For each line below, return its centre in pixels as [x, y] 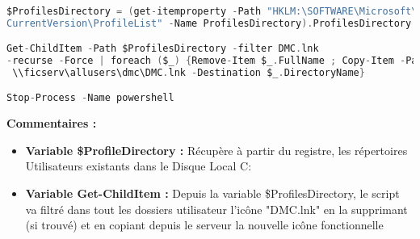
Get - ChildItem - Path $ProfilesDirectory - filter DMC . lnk [163, 49]
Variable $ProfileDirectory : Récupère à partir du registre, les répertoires [216, 150]
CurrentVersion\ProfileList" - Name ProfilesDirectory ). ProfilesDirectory [209, 23]
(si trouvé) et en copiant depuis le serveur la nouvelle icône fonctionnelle [204, 225]
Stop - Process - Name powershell [90, 98]
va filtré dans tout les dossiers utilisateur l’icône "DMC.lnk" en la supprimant [216, 209]
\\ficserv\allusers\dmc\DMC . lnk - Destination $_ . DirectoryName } [189, 72]
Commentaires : [52, 123]
